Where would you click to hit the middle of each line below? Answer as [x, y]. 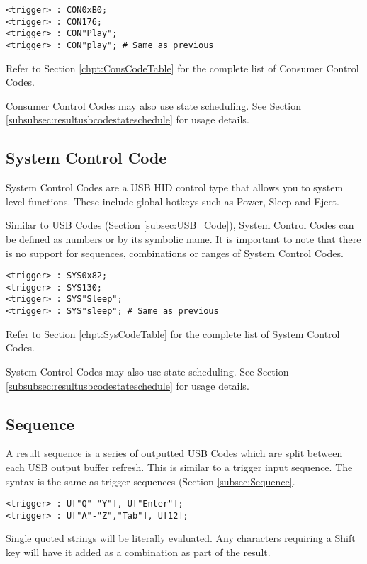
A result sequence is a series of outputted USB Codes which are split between [174, 453]
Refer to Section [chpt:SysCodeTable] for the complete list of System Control [173, 333]
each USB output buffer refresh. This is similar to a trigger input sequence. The [179, 467]
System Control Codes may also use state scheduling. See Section [147, 371]
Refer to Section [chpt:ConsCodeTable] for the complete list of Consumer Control [182, 68]
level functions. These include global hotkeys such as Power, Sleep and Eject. [173, 201]
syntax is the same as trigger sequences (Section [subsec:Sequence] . [151, 481]
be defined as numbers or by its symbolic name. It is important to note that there [183, 238]
